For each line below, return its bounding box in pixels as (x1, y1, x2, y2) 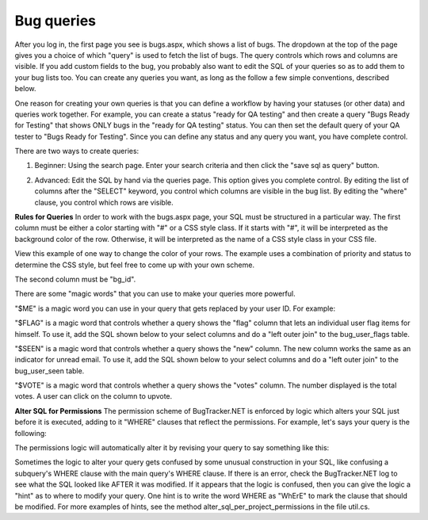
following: (14, 428, 47, 438)
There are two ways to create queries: (14, 147, 139, 156)
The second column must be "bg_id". (14, 274, 136, 284)
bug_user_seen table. (14, 365, 85, 376)
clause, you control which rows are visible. (34, 197, 174, 207)
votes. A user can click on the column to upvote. (14, 392, 173, 401)
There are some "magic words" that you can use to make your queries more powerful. (14, 289, 296, 299)
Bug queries (14, 12, 97, 29)
